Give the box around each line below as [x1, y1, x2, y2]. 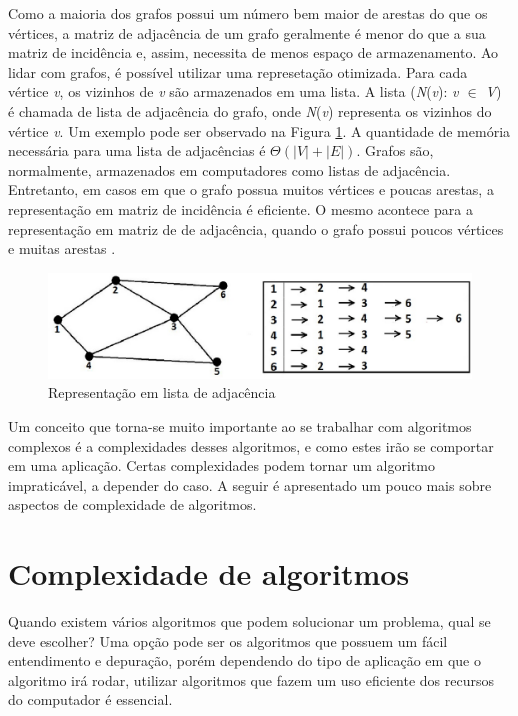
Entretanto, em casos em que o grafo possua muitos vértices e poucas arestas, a [8, 179, 494, 200]
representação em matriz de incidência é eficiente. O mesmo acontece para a [8, 198, 473, 219]
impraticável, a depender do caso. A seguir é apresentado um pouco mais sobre [8, 474, 492, 495]
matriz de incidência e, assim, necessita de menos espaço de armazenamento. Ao [8, 42, 499, 63]
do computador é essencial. [8, 689, 173, 710]
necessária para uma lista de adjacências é [8, 140, 266, 161]
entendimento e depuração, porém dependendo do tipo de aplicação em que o [8, 650, 481, 671]
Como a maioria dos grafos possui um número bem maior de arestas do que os [8, 3, 488, 23]
